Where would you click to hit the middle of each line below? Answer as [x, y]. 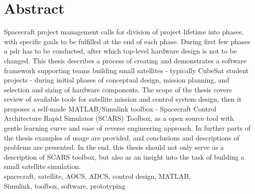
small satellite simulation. [42, 166]
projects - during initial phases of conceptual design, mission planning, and [117, 80]
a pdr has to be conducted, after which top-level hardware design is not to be [121, 51]
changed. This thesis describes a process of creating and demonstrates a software [125, 60]
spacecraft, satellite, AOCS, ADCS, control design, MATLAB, [98, 176]
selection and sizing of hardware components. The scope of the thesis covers [118, 89]
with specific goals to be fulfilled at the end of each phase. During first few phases [127, 41]
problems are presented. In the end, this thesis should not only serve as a [114, 147]
